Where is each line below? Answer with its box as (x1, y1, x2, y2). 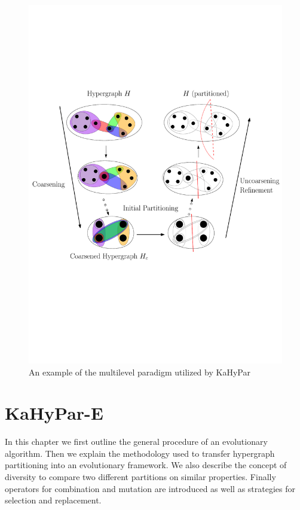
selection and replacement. (5, 494, 102, 506)
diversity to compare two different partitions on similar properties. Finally (5, 471, 276, 483)
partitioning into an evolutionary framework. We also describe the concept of (5, 459, 287, 471)
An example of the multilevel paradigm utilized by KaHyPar (29, 365, 250, 378)
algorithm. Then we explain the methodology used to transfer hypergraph (5, 447, 275, 459)
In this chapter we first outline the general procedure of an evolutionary (5, 435, 268, 448)
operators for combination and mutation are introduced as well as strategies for (5, 482, 295, 494)
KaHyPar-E (5, 401, 104, 425)
